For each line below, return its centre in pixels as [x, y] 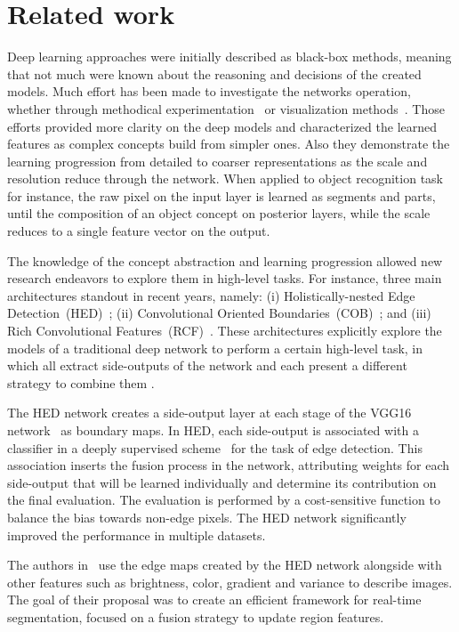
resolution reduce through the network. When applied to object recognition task [225, 178]
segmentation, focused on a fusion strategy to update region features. [196, 616]
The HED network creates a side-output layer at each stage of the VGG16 [209, 413]
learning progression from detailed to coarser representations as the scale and [217, 161]
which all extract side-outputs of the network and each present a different [207, 365]
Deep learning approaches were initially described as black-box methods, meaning [229, 57]
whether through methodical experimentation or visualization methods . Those [226, 108]
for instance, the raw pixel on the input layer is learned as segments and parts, [221, 195]
